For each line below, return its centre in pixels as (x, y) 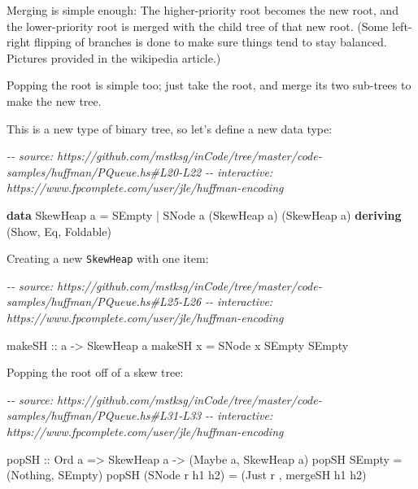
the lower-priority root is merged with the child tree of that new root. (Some (198, 26)
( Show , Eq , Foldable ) (59, 231)
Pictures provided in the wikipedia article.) (114, 57)
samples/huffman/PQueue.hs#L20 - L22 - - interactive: (140, 171)
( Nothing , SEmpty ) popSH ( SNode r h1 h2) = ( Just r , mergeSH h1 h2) (187, 475)
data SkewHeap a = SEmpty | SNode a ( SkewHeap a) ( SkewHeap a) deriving (204, 214)
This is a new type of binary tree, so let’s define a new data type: (170, 128)
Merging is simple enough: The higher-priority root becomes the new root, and (202, 10)
